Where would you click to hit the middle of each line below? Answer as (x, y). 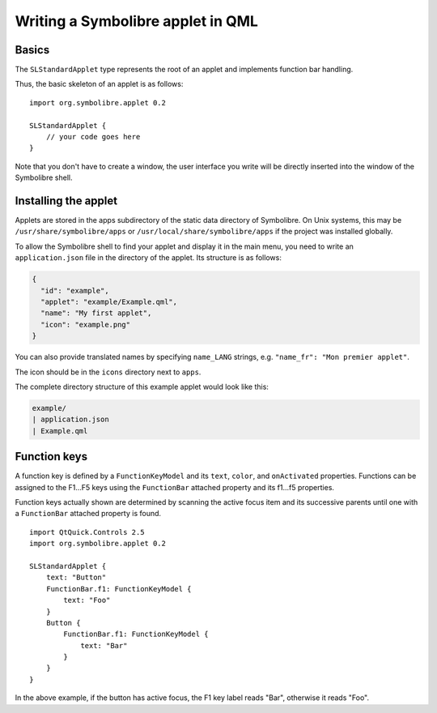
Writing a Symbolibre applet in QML (137, 21)
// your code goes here (93, 137)
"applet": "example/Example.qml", (109, 302)
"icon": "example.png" (86, 324)
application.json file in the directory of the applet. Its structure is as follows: (148, 258)
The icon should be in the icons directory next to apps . (108, 372)
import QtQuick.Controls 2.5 (87, 532)
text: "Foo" (87, 600)
